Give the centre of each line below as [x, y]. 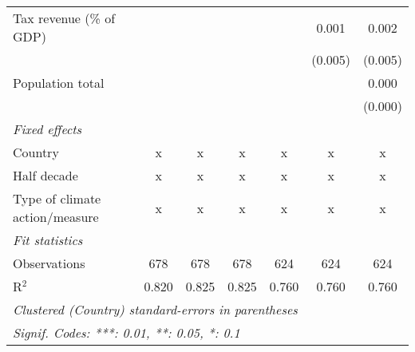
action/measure [56, 217]
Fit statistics [48, 240]
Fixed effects [47, 129]
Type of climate [57, 198]
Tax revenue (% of [64, 18]
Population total [59, 83]
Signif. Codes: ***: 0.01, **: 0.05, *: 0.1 [126, 332]
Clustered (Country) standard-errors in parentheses [155, 309]
